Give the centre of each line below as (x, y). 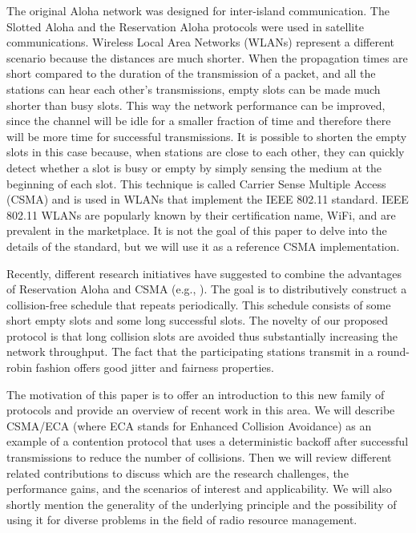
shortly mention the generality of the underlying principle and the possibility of (202, 504)
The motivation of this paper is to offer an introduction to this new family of (196, 394)
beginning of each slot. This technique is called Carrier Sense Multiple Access (196, 183)
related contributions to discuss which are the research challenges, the (178, 472)
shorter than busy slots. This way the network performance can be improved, (196, 105)
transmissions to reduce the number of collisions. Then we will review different (199, 457)
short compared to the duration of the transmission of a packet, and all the (191, 73)
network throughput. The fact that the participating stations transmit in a (190, 351)
